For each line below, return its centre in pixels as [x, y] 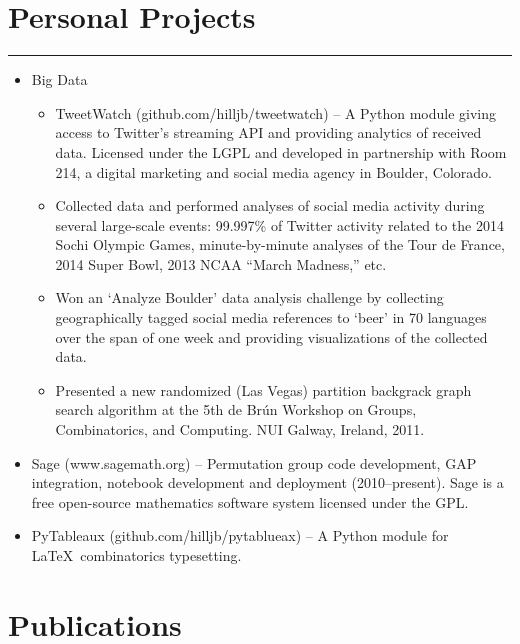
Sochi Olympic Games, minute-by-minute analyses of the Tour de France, [280, 244]
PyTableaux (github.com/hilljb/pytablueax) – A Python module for [240, 535]
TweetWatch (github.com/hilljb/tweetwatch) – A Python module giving [276, 112]
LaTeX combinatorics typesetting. [136, 555]
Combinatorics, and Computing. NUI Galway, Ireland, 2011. [240, 429]
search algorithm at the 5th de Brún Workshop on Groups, [236, 409]
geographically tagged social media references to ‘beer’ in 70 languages [271, 317]
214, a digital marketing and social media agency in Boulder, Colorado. [273, 171]
